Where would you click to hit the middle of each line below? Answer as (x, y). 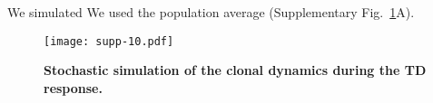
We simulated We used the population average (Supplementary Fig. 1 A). (211, 12)
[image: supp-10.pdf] (109, 41)
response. (73, 87)
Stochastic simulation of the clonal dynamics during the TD (235, 70)
